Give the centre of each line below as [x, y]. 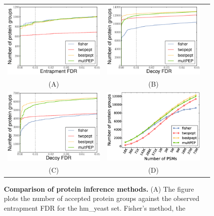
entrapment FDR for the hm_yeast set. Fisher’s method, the [95, 207]
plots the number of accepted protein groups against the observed [102, 198]
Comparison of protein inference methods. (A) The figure [99, 189]
